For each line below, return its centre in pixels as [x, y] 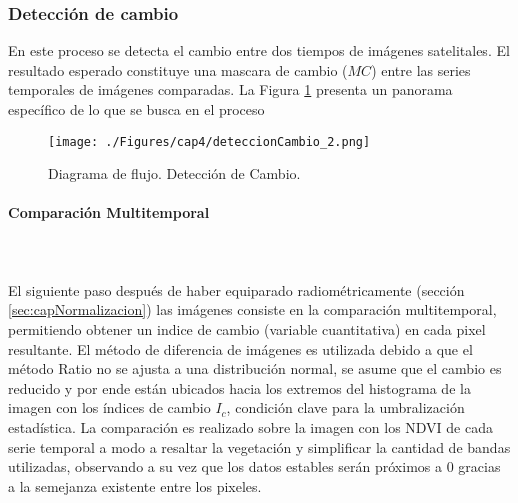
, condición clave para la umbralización [345, 407]
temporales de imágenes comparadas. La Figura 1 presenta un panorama [230, 89]
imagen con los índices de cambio [109, 407]
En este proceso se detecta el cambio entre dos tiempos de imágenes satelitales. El [259, 50]
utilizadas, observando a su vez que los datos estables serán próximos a [225, 466]
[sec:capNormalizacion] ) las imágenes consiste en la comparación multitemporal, [252, 309]
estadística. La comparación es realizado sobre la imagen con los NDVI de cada [250, 426]
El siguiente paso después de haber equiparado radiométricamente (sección [236, 289]
